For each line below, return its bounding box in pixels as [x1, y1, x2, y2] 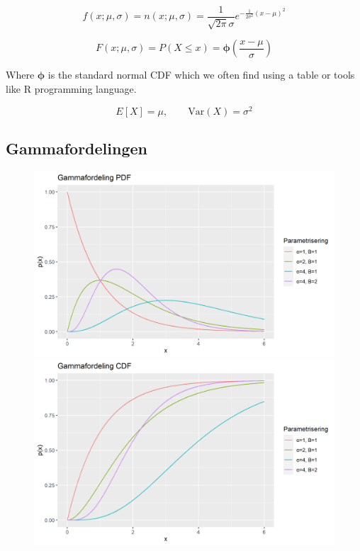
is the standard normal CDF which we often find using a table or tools [47, 67, 355, 82]
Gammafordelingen [6, 137, 147, 159]
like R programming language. [6, 81, 137, 96]
